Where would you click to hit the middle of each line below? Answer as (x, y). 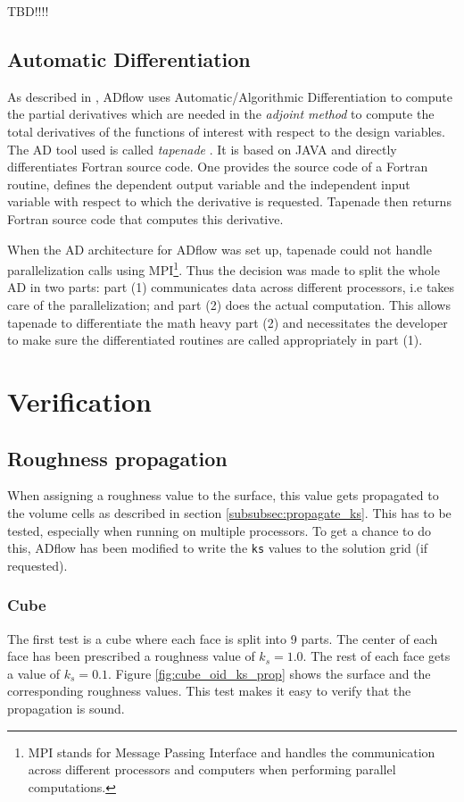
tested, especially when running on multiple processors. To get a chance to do (219, 530)
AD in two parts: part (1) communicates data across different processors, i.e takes (231, 287)
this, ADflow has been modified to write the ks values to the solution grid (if (218, 548)
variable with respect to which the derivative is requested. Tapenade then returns (229, 201)
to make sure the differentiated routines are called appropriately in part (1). (215, 340)
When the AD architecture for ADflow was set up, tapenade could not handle (220, 249)
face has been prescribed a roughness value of (131, 656)
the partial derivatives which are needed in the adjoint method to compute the (221, 114)
